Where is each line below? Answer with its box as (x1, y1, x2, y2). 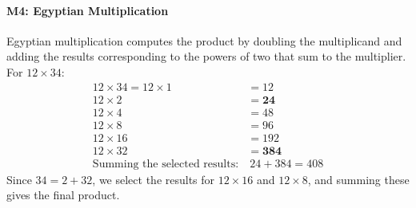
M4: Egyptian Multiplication (6, 2, 169, 18)
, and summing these (307, 171, 410, 187)
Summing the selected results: (92, 158, 239, 170)
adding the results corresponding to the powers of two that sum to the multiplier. (6, 48, 406, 65)
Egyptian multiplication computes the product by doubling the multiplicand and (6, 32, 402, 49)
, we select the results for (92, 171, 215, 187)
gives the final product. (6, 186, 120, 203)
